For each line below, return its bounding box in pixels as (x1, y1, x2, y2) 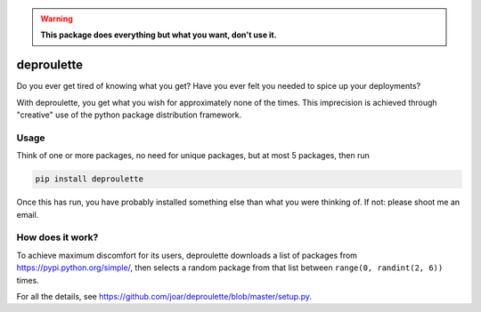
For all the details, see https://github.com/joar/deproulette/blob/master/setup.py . (16, 291, 312, 301)
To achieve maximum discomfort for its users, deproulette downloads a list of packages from (16, 250, 358, 260)
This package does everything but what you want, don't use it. (40, 29, 277, 40)
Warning (40, 13, 73, 24)
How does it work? (16, 231, 99, 244)
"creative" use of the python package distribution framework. (16, 109, 242, 120)
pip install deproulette (35, 174, 144, 184)
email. (16, 209, 39, 220)
